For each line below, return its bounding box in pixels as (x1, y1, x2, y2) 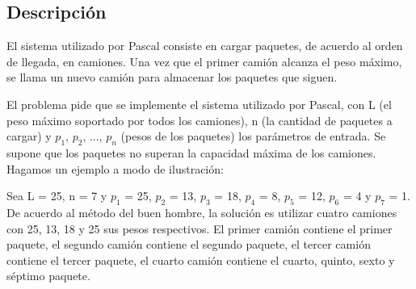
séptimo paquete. (6, 267, 90, 284)
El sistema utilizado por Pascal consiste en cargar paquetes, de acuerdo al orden (6, 37, 403, 54)
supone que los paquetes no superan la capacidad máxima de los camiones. (6, 144, 376, 161)
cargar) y (6, 128, 52, 144)
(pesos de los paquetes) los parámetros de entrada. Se (120, 128, 386, 144)
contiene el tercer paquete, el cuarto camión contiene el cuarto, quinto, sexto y (6, 251, 395, 268)
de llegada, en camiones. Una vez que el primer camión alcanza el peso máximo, (6, 52, 402, 69)
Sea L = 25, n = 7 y (6, 187, 107, 204)
